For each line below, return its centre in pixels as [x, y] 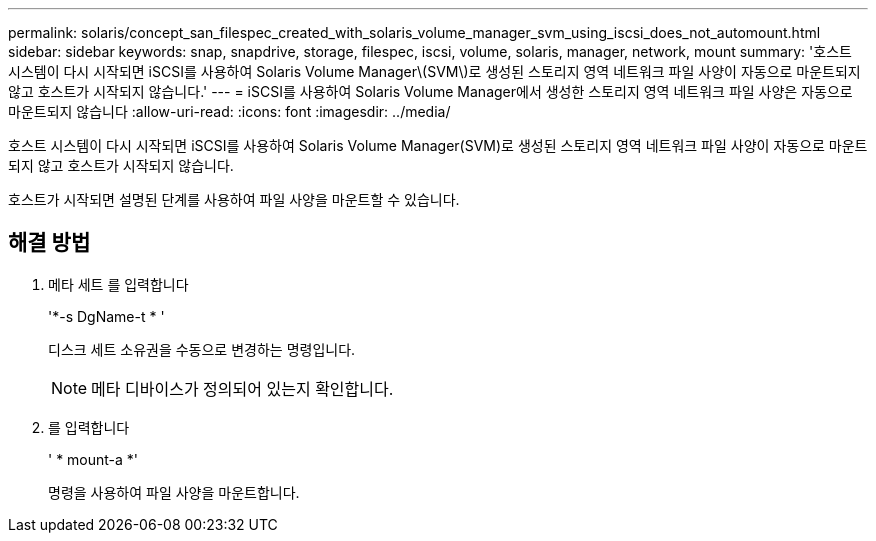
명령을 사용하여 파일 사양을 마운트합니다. [174, 492]
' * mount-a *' [93, 459]
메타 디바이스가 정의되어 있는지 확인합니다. [242, 388]
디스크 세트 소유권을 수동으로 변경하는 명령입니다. [202, 349]
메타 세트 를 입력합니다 [118, 284]
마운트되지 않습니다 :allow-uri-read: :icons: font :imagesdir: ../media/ [229, 111]
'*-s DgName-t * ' [106, 316]
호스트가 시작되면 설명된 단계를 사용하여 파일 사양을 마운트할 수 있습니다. [234, 199]
